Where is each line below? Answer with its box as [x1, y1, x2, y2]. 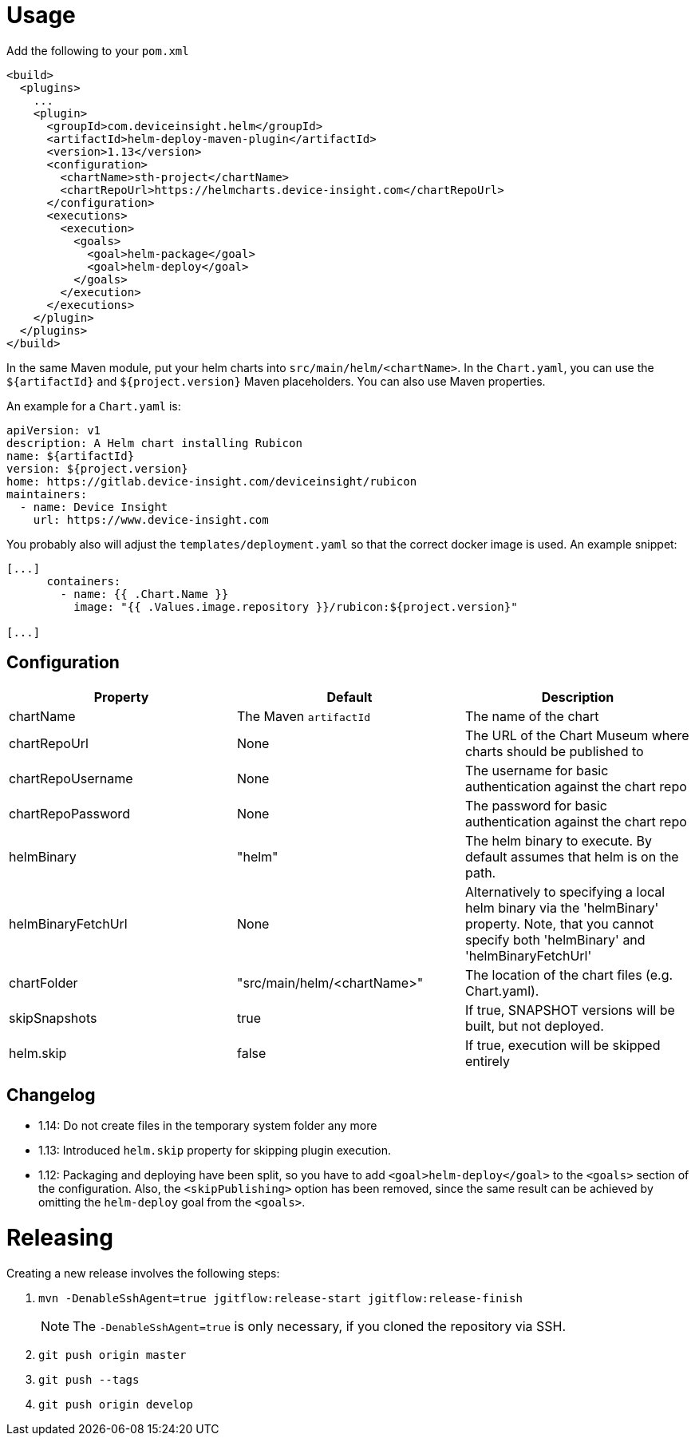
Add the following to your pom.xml [6, 43, 189, 57]
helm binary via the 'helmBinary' [464, 899, 659, 916]
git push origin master [38, 1348, 187, 1361]
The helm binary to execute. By [464, 832, 653, 849]
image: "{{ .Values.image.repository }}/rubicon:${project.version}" [73, 600, 518, 613]
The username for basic [464, 762, 609, 778]
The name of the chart [464, 707, 599, 724]
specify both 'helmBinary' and [464, 931, 646, 948]
